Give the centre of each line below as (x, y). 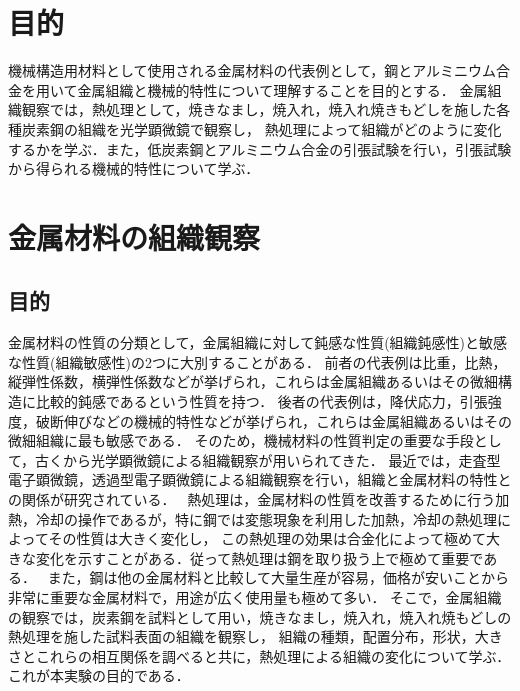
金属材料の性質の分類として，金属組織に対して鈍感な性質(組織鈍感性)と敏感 (258, 342)
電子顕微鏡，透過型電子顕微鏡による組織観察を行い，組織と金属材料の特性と (260, 479)
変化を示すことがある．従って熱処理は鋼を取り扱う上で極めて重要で (259, 557)
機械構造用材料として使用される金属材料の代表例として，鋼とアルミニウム (252, 70)
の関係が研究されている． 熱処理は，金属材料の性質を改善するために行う (252, 499)
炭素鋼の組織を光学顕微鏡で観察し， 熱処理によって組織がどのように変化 (261, 128)
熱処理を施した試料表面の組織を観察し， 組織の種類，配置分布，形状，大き (255, 636)
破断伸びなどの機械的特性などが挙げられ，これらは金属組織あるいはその (273, 420)
